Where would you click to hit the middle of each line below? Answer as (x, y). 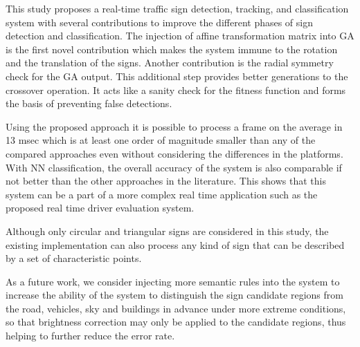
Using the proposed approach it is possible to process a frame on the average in (174, 126)
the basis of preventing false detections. (89, 103)
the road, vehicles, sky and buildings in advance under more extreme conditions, (176, 308)
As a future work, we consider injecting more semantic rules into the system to (173, 281)
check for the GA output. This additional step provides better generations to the (177, 76)
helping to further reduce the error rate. (90, 336)
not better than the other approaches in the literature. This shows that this (166, 181)
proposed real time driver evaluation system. (100, 208)
